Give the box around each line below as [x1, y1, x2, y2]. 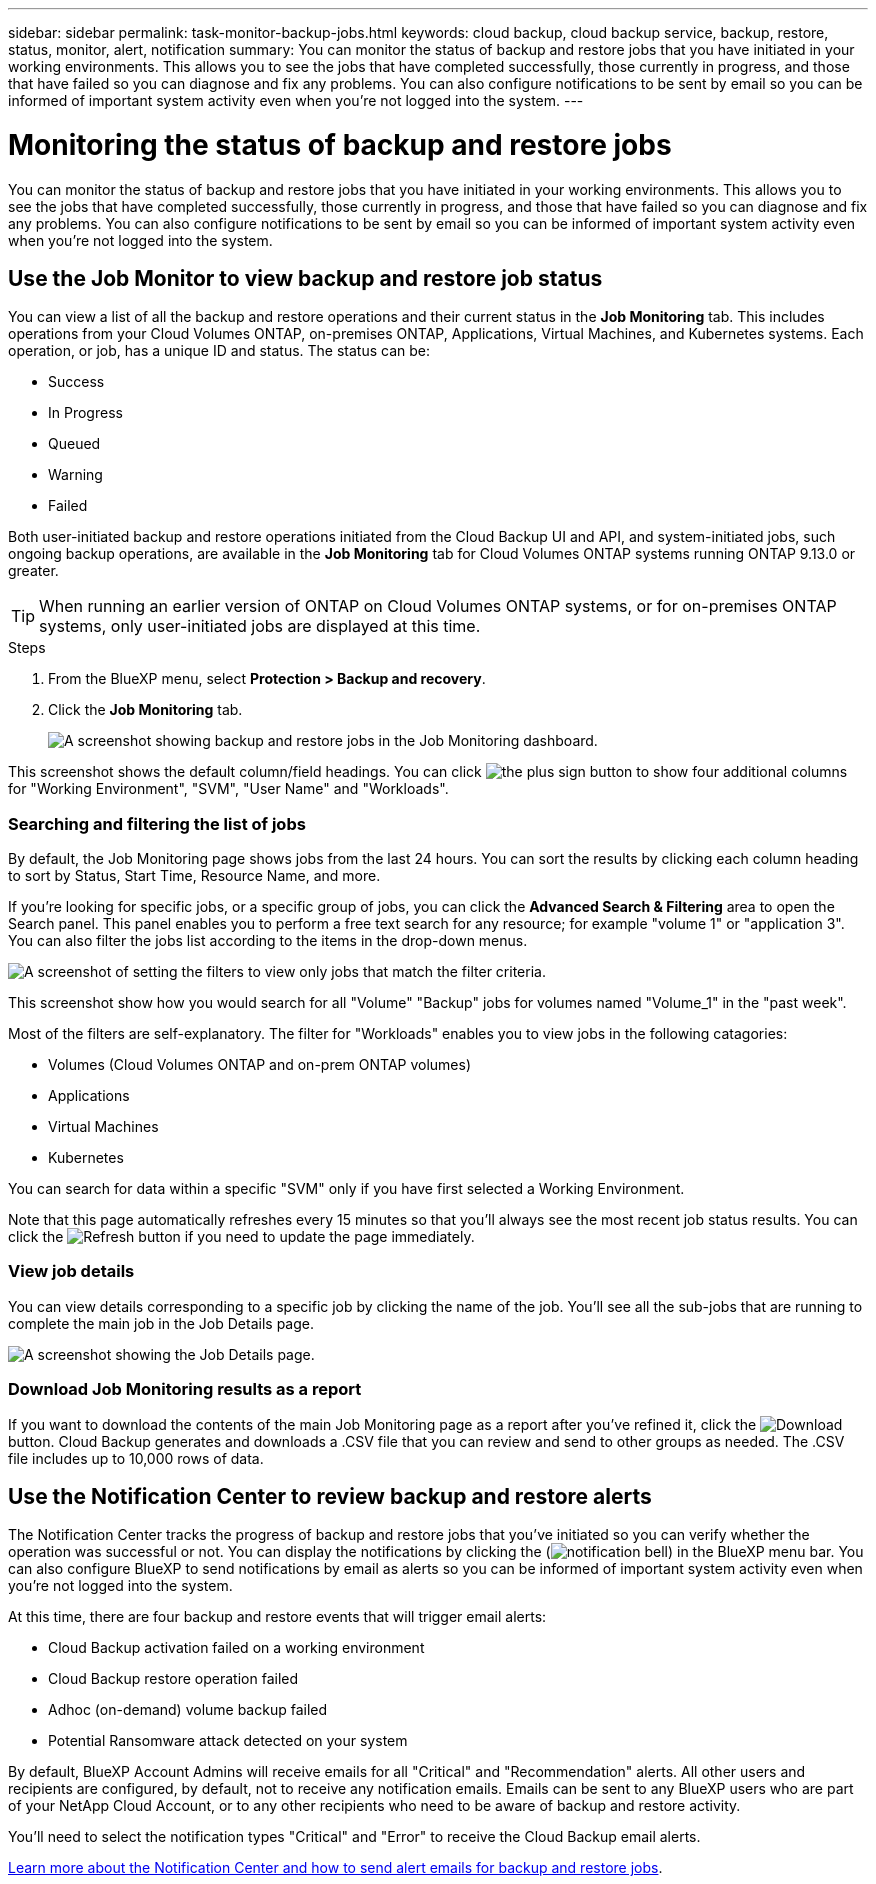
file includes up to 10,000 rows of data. [8, 1449, 264, 1467]
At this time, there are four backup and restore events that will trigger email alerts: [8, 1608, 547, 1626]
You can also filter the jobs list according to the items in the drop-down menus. [8, 932, 528, 950]
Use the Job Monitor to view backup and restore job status [8, 265, 603, 291]
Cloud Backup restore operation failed [48, 1670, 299, 1688]
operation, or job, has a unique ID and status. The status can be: [8, 342, 430, 360]
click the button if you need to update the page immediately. [8, 1228, 475, 1246]
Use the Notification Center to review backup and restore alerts [8, 1484, 652, 1510]
